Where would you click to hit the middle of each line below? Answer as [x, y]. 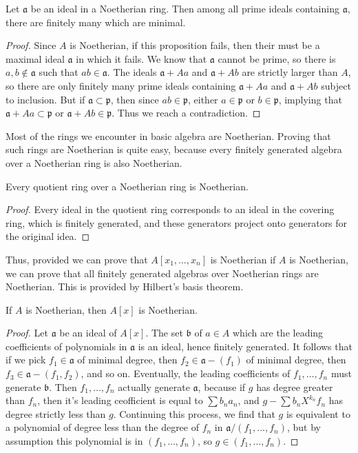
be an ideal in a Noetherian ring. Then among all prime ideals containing [185, 8]
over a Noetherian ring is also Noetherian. [94, 162]
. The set [164, 333]
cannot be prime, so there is [277, 58]
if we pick [26, 360]
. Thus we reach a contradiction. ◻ [186, 113]
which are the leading [278, 333]
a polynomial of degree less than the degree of [102, 427]
